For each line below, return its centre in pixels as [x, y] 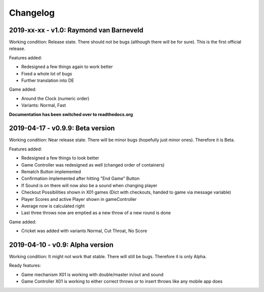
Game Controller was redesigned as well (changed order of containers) [93, 165]
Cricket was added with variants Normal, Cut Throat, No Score [84, 231]
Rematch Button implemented [51, 172]
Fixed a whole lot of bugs [47, 73]
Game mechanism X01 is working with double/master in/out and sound [92, 274]
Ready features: [25, 266]
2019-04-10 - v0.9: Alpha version [61, 245]
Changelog [32, 13]
